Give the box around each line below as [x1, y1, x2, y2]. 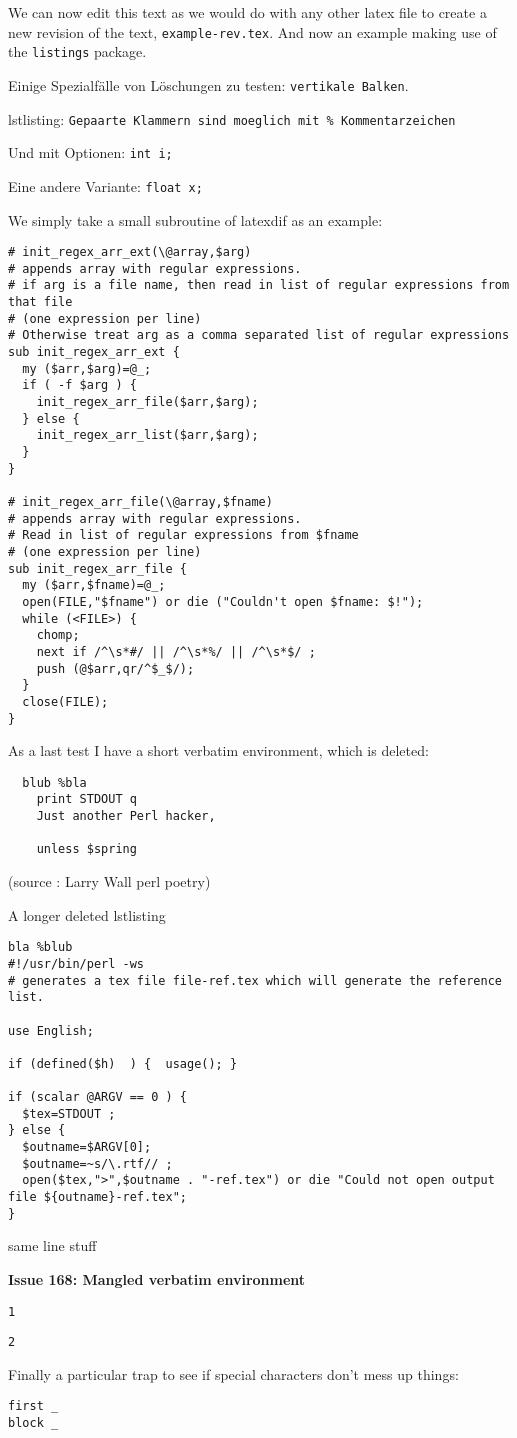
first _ [8, 1399, 59, 1414]
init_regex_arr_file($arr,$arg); [36, 395, 259, 410]
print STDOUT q [36, 792, 137, 807]
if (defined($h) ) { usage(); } [8, 1056, 238, 1071]
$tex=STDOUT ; [22, 1106, 116, 1121]
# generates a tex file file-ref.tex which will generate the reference [8, 973, 502, 988]
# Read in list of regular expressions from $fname [8, 528, 359, 543]
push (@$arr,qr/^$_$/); [36, 661, 195, 676]
